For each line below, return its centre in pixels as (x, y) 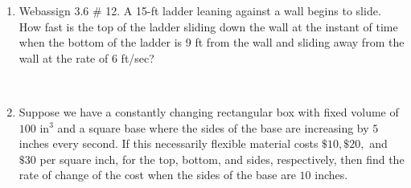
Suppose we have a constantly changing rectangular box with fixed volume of (209, 111)
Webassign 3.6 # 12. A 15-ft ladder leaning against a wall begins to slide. (200, 10)
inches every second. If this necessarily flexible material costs (169, 143)
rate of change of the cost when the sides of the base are (157, 175)
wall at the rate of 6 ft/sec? (86, 57)
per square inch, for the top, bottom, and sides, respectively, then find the (222, 159)
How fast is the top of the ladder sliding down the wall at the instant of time (208, 26)
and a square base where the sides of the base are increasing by (213, 127)
